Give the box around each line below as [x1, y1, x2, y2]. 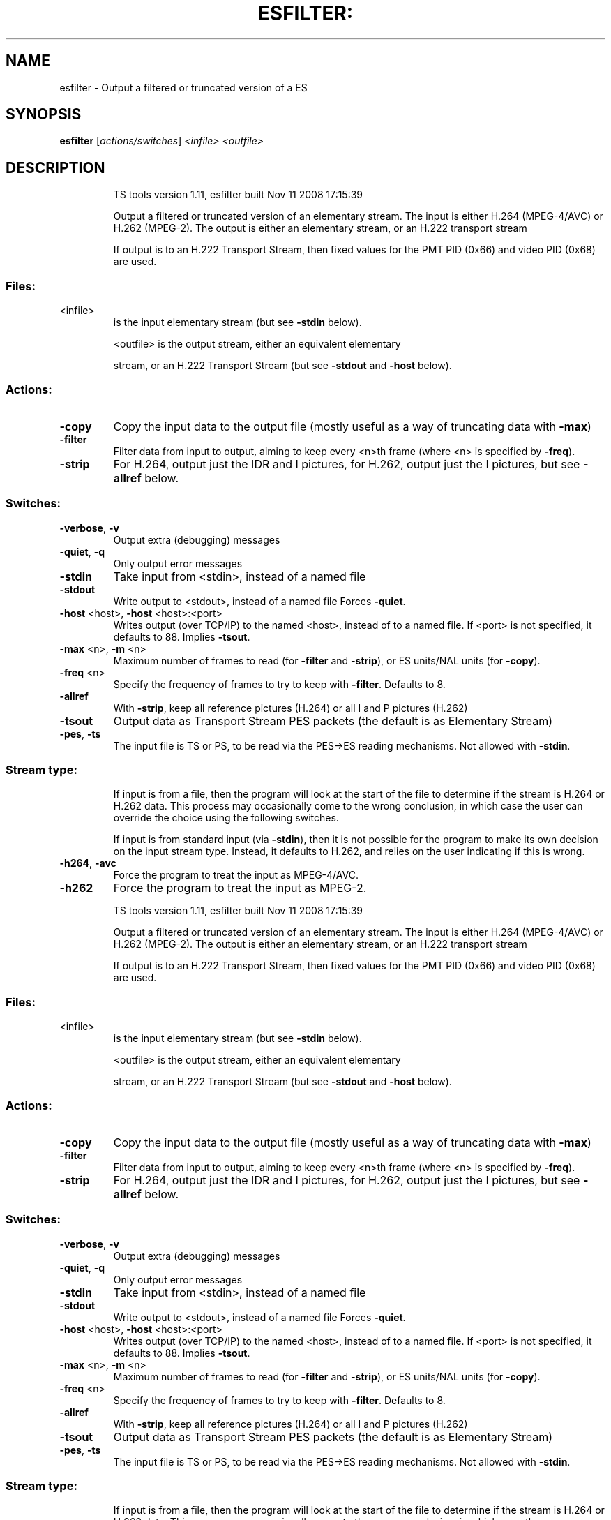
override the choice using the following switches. [113, 812, 339, 824]
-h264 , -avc [59, 857, 116, 870]
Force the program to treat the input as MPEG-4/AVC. [113, 869, 359, 881]
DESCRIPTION [6, 158, 105, 177]
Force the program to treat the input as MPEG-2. [113, 881, 367, 895]
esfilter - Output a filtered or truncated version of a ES [59, 81, 308, 94]
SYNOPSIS [6, 105, 82, 124]
